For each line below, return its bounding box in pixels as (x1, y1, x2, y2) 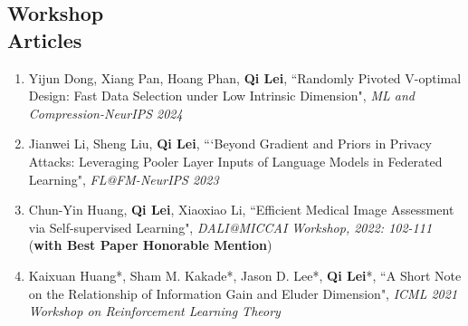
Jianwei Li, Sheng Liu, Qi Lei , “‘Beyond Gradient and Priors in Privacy (28, 134, 432, 153)
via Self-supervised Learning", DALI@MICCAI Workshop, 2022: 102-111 (28, 217, 433, 236)
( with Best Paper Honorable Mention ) (28, 235, 272, 254)
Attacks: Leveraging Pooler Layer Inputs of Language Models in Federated (28, 151, 443, 170)
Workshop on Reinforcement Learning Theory (28, 302, 281, 321)
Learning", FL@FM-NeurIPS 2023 (28, 169, 219, 188)
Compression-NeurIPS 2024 (28, 103, 183, 122)
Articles (7, 25, 82, 53)
